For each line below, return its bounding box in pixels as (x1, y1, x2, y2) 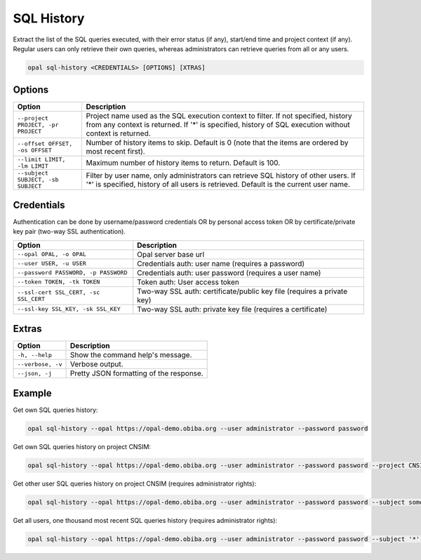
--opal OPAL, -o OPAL (17, 251, 87, 258)
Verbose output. (69, 359, 123, 369)
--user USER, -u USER (17, 260, 87, 267)
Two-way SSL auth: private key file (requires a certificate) (137, 304, 328, 314)
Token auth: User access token (137, 277, 240, 287)
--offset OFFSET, (17, 140, 73, 147)
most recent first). (86, 147, 145, 156)
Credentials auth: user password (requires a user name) (137, 267, 321, 277)
